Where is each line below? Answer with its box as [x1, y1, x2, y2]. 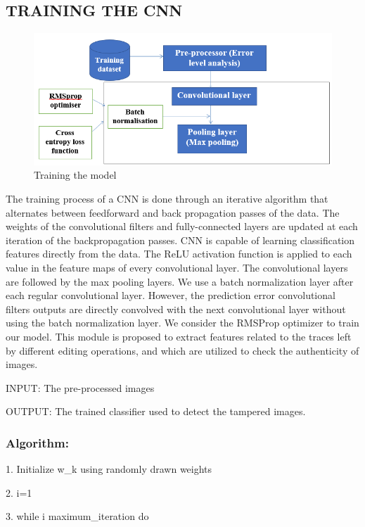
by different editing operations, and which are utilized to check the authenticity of [6, 343, 359, 357]
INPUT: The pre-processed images [6, 380, 155, 395]
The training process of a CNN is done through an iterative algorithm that [6, 191, 328, 206]
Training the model [34, 167, 117, 182]
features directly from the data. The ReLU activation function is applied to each [6, 246, 352, 261]
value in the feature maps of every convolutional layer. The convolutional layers [6, 260, 348, 275]
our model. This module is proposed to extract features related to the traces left [6, 329, 352, 343]
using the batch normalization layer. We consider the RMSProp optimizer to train [6, 315, 359, 330]
